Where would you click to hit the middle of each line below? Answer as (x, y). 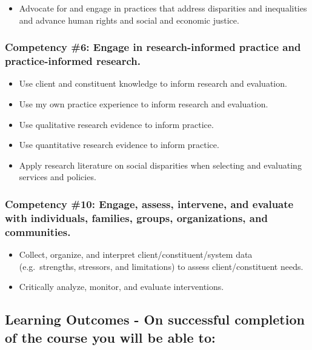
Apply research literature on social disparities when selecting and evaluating (160, 165)
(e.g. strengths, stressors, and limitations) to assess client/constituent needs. (161, 266)
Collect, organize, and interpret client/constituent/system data (136, 254)
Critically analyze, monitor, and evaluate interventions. (121, 287)
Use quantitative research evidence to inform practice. (119, 145)
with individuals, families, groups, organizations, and (136, 217)
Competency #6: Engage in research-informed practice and (153, 47)
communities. (38, 231)
